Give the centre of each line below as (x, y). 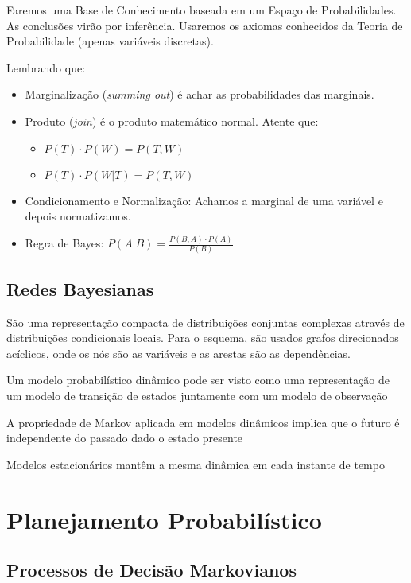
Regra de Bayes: (64, 243)
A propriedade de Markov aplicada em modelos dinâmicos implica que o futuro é (203, 422)
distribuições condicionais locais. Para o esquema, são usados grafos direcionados (203, 338)
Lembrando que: (46, 67)
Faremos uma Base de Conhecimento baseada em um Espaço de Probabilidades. (202, 10)
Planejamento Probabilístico (164, 519)
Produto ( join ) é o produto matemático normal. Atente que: (172, 120)
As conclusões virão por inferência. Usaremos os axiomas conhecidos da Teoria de (205, 25)
